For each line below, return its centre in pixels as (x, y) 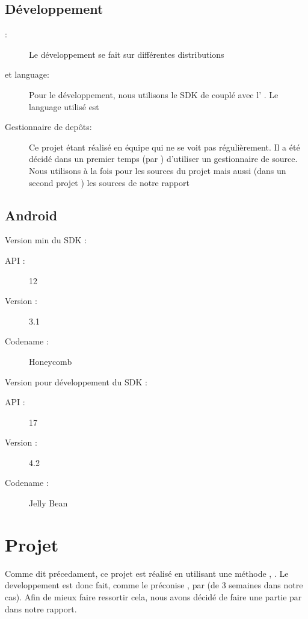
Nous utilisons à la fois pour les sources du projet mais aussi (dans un (158, 170)
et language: (27, 74)
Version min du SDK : (46, 240)
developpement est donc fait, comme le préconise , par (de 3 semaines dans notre (154, 585)
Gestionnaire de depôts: (48, 127)
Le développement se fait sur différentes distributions (127, 54)
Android (31, 215)
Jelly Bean (48, 503)
